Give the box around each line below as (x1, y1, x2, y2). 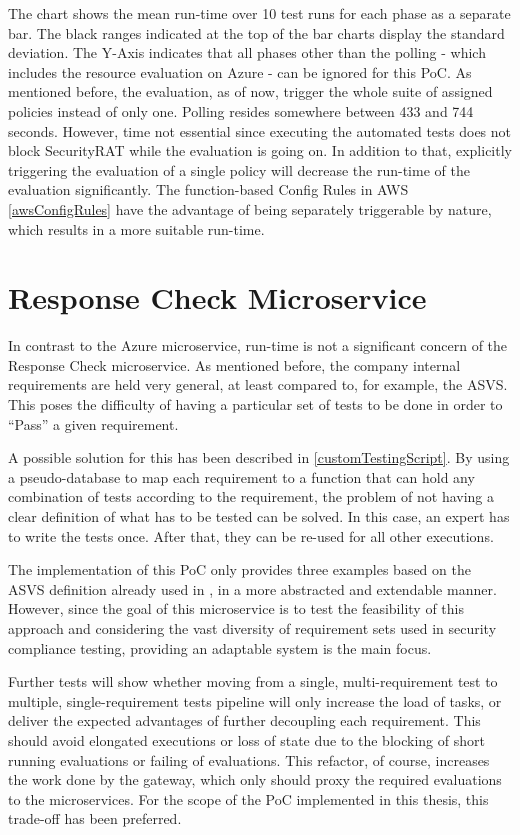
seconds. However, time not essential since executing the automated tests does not (8, 120, 512, 141)
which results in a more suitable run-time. (8, 218, 265, 239)
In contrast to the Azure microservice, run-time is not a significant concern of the (8, 335, 508, 356)
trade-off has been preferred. (8, 808, 182, 829)
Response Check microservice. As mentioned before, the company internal (8, 354, 461, 375)
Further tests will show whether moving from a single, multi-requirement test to (8, 671, 498, 692)
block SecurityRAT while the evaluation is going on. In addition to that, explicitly (8, 140, 512, 161)
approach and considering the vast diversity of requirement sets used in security (8, 617, 497, 638)
